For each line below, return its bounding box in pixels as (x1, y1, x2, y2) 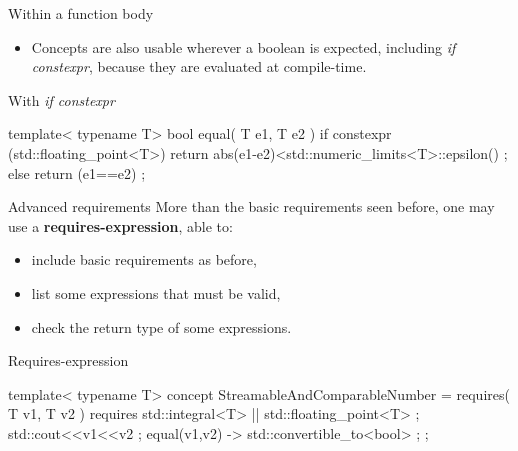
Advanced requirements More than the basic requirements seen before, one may (8, 196, 495, 217)
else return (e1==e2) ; (8, 162, 146, 183)
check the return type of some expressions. (31, 316, 292, 337)
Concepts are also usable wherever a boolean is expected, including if (31, 36, 456, 57)
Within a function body (8, 3, 154, 23)
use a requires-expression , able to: (8, 215, 233, 236)
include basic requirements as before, (31, 249, 257, 270)
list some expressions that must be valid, (31, 282, 281, 303)
